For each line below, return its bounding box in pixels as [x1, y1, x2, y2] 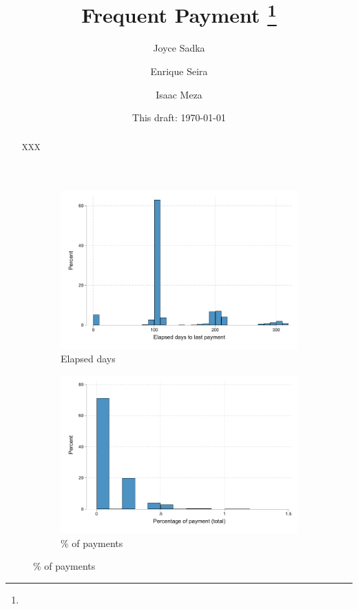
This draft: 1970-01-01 [132, 110, 226, 125]
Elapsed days [61, 351, 116, 366]
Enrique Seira [150, 64, 208, 79]
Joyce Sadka [153, 41, 205, 55]
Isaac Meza [156, 87, 202, 101]
